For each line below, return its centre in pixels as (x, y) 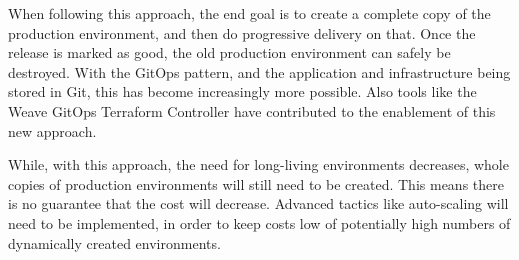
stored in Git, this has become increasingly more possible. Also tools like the (242, 91)
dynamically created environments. (114, 242)
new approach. (52, 130)
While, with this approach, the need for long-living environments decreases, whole (258, 164)
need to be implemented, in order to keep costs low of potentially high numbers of (259, 222)
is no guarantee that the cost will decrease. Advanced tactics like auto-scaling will (258, 203)
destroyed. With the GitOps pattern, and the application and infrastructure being (259, 71)
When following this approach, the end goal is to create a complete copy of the (249, 13)
